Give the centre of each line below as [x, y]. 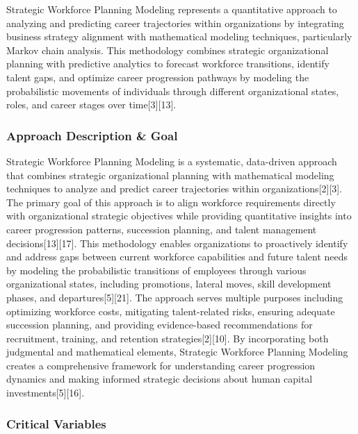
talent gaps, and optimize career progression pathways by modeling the [158, 77]
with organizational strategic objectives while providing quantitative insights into [179, 216]
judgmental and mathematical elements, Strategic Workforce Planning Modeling [177, 352]
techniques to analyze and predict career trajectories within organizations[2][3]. [174, 189]
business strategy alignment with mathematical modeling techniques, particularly [179, 36]
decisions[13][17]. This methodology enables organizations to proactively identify [177, 243]
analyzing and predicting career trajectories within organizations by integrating [175, 23]
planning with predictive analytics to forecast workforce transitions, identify [168, 64]
